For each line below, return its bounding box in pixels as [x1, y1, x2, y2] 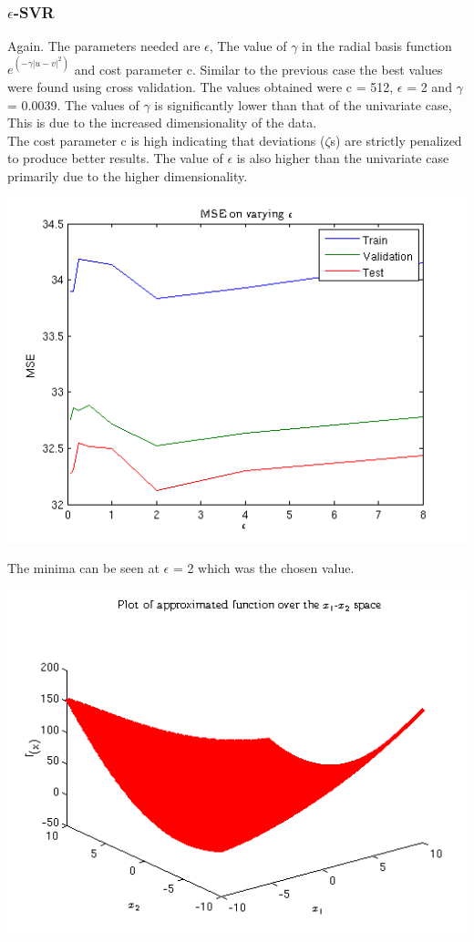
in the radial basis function [302, 36, 452, 56]
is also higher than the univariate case [236, 148, 449, 168]
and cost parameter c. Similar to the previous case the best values [74, 59, 443, 78]
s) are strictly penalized [330, 130, 462, 149]
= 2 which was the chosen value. [172, 558, 355, 578]
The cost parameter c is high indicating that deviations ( [7, 130, 325, 149]
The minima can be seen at [7, 558, 160, 578]
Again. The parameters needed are [7, 36, 201, 56]
